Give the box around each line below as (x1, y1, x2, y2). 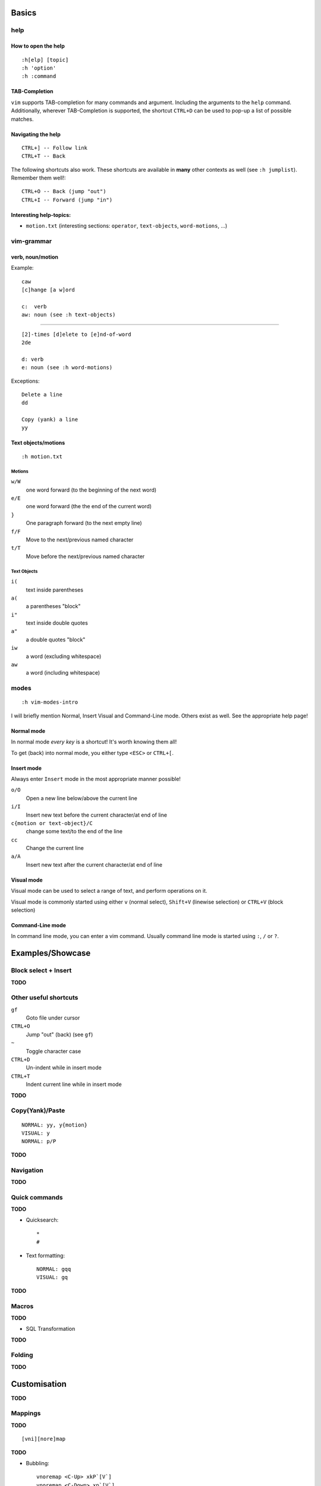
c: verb (21, 303, 47, 310)
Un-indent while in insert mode (26, 1064, 102, 1071)
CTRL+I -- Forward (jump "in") (21, 196, 113, 203)
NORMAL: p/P (21, 1138, 56, 1145)
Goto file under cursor (26, 1014, 80, 1022)
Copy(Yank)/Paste (11, 1106, 65, 1114)
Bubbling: (26, 1460, 50, 1467)
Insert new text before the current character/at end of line (26, 811, 168, 818)
